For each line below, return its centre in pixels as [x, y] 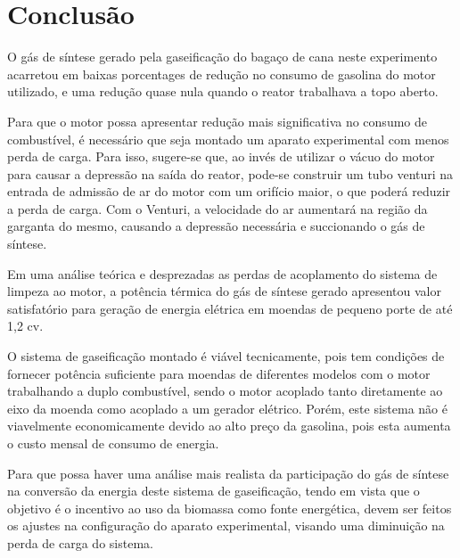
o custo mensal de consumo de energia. [113, 443]
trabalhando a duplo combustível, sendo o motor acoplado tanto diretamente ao [225, 391]
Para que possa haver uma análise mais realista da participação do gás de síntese [228, 473]
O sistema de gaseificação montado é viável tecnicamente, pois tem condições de [226, 356]
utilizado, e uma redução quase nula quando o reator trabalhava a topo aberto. [223, 91]
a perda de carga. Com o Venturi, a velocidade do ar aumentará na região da [218, 208]
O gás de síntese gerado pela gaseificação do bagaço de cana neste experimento [222, 57]
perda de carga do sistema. [80, 542]
